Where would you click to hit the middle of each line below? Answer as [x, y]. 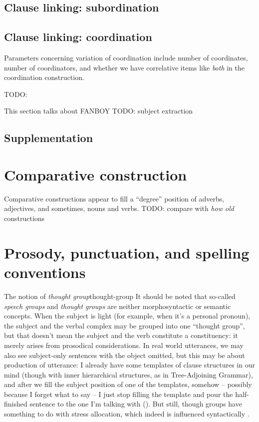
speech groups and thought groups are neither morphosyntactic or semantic [118, 306]
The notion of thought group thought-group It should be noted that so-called [120, 296]
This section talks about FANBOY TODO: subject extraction [99, 111]
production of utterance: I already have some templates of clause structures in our [130, 365]
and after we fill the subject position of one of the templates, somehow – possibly [128, 384]
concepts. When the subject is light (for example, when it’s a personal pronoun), [127, 316]
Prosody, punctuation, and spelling [127, 252]
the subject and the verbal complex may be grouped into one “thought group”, [125, 325]
